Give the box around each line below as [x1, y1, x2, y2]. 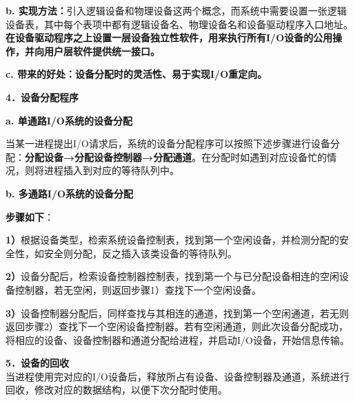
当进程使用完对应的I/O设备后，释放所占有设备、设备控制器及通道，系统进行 [6, 369, 349, 383]
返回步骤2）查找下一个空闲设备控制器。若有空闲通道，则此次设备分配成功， [6, 319, 348, 334]
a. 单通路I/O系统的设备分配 [6, 113, 132, 127]
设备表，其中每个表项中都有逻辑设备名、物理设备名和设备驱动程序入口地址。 [6, 17, 353, 31]
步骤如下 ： [6, 209, 54, 224]
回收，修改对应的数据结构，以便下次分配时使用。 [6, 382, 227, 397]
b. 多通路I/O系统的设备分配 [6, 186, 134, 200]
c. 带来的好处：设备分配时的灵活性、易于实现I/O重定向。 [6, 67, 267, 81]
